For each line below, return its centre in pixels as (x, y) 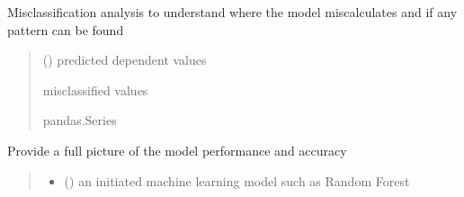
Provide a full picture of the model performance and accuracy (177, 150)
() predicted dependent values (125, 60)
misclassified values (95, 90)
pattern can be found (66, 29)
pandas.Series (80, 120)
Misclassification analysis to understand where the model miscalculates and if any (232, 12)
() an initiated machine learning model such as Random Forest (237, 180)
